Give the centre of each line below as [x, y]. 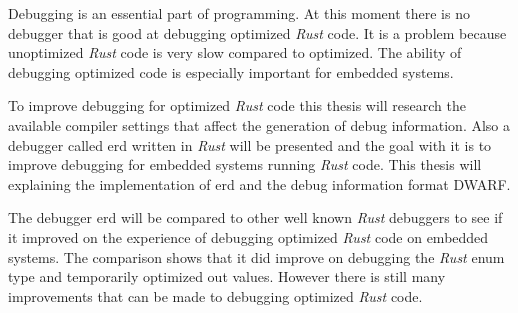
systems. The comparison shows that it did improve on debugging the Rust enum [256, 256]
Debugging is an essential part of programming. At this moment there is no [239, 13]
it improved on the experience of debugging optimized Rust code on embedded [248, 236]
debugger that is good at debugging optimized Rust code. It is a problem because [257, 32]
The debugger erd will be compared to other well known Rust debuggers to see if [255, 217]
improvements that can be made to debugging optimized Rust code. [215, 295]
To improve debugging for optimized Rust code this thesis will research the [237, 105]
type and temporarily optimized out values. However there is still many [227, 276]
